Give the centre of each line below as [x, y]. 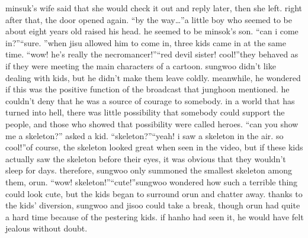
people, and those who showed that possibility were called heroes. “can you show [152, 123]
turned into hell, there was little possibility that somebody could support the [145, 112]
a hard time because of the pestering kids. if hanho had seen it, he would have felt [155, 216]
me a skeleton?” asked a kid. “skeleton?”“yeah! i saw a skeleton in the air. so [145, 135]
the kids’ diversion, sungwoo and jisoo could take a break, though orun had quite [153, 205]
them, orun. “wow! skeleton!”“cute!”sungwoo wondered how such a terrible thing [152, 181]
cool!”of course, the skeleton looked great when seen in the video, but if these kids [154, 147]
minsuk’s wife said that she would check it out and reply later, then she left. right [154, 8]
